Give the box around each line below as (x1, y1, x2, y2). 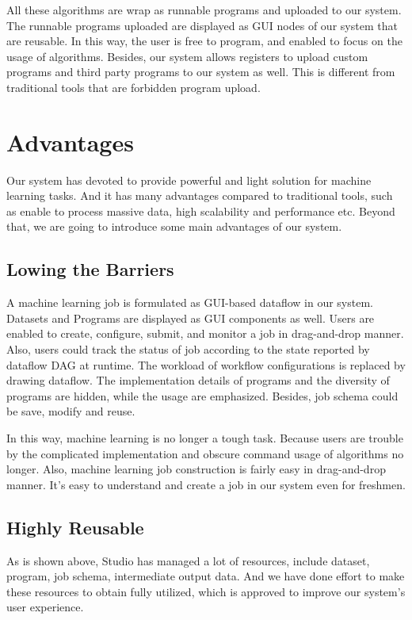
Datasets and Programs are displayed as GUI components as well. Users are (6, 309, 375, 326)
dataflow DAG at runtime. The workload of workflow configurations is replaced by (6, 356, 406, 373)
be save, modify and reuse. (6, 403, 135, 419)
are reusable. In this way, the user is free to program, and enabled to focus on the (6, 33, 402, 49)
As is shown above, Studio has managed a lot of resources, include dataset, (6, 552, 370, 568)
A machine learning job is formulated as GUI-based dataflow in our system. (6, 294, 373, 311)
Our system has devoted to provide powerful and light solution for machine (6, 171, 372, 188)
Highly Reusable (6, 515, 144, 539)
